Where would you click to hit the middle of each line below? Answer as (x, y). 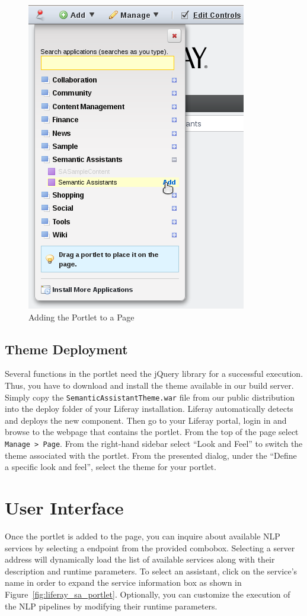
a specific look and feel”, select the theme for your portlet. (111, 467)
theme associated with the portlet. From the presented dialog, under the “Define (151, 455)
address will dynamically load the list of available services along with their (140, 559)
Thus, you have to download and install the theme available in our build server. (149, 385)
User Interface (64, 508)
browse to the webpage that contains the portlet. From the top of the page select (152, 432)
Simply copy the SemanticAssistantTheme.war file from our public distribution (150, 397)
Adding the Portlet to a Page (81, 317)
